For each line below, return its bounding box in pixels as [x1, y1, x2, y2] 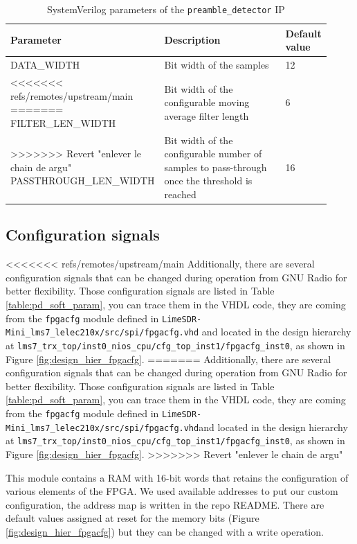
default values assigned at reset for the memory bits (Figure [6, 511, 259, 525]
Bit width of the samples [164, 58, 269, 72]
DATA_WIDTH [10, 58, 80, 72]
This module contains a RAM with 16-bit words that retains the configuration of [6, 470, 349, 484]
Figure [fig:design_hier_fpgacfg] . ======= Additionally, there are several [6, 351, 331, 366]
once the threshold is [164, 173, 253, 188]
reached [164, 186, 196, 201]
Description [164, 33, 221, 47]
